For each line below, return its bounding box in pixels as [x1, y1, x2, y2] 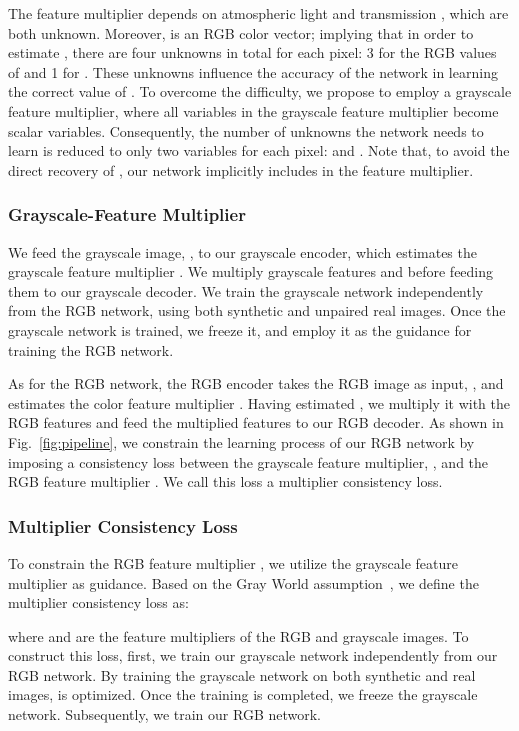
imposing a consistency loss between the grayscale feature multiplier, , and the [8, 451, 489, 472]
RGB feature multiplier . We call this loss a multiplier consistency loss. [8, 471, 443, 492]
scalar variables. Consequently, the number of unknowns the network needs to [8, 120, 484, 141]
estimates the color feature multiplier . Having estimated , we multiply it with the [8, 392, 510, 413]
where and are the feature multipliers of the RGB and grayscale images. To [8, 625, 469, 646]
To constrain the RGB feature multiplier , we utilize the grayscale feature [8, 552, 458, 573]
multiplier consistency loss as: [8, 592, 189, 613]
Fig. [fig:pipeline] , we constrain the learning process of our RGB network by [8, 431, 475, 452]
